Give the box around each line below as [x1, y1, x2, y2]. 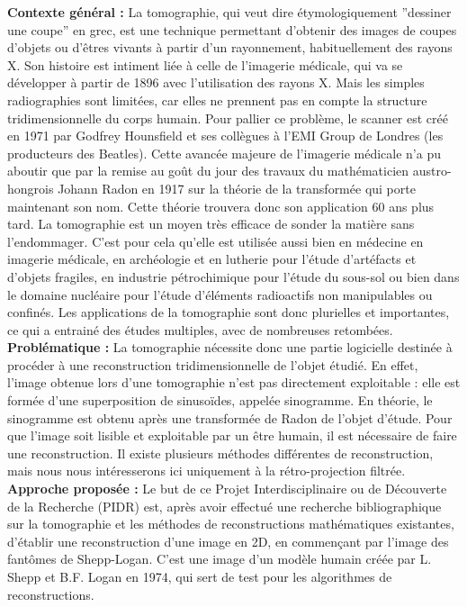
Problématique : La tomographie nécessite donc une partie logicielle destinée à [7, 338, 453, 357]
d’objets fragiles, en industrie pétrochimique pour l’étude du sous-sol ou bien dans [7, 267, 460, 285]
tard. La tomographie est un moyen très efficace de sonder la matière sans [7, 214, 415, 233]
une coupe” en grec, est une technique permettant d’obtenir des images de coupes [7, 20, 457, 39]
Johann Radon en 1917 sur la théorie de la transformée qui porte [58, 178, 416, 197]
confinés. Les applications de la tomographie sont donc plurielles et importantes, [7, 303, 450, 322]
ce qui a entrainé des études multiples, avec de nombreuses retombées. [7, 320, 393, 339]
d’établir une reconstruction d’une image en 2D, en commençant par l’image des [7, 531, 449, 550]
